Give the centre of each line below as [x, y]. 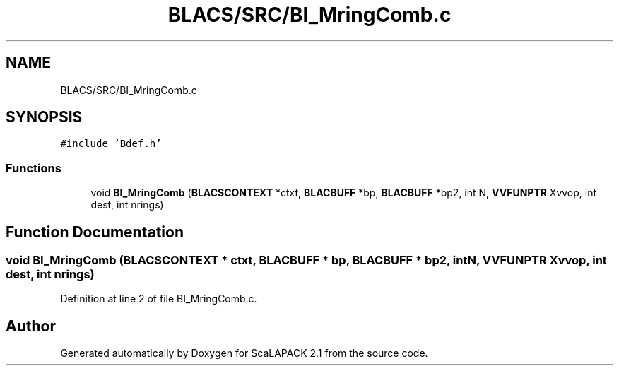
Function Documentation [95, 232]
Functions [34, 168]
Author [31, 326]
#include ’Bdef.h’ [111, 144]
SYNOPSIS [44, 117]
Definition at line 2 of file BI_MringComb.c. [159, 299]
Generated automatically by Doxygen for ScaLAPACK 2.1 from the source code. [244, 353]
